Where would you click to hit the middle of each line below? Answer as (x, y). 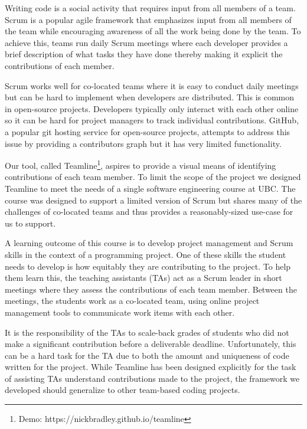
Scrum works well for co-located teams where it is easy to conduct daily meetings (152, 85)
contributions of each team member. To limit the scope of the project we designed (153, 177)
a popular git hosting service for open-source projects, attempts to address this (148, 131)
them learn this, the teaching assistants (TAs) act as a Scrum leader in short (143, 278)
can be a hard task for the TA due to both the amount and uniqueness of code (147, 355)
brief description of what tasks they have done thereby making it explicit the (144, 54)
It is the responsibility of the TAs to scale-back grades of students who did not (147, 332)
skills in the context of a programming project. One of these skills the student (146, 254)
